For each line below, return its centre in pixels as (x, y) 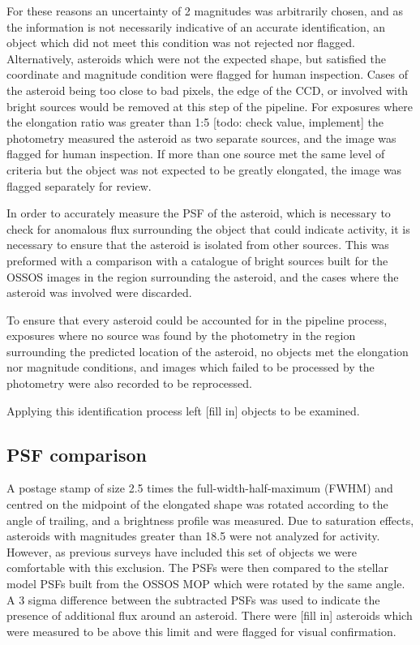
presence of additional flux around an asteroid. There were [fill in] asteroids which (210, 615)
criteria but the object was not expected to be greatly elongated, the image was (204, 169)
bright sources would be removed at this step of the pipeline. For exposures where (210, 106)
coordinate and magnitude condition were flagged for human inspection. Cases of (208, 74)
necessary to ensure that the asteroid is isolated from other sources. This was (198, 245)
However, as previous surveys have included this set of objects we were (182, 551)
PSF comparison (77, 454)
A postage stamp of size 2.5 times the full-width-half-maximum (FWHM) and (200, 488)
